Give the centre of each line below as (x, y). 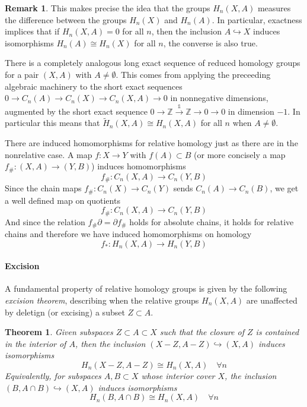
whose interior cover (178, 375)
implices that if (32, 31)
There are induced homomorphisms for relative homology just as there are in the (151, 142)
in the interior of (36, 343)
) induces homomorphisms (139, 166)
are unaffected (272, 300)
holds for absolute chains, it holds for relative (212, 221)
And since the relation (45, 221)
